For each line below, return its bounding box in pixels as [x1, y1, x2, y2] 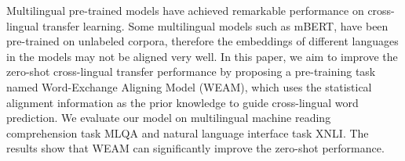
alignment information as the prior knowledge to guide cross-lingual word [6, 94, 359, 110]
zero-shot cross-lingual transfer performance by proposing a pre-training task [6, 63, 376, 80]
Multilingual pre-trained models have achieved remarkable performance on [6, 2, 364, 18]
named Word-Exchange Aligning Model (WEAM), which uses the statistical [6, 78, 372, 95]
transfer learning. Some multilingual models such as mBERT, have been [42, 17, 389, 34]
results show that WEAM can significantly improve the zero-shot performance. [6, 140, 385, 156]
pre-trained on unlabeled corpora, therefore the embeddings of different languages [6, 33, 399, 49]
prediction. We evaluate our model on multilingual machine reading [6, 109, 331, 126]
